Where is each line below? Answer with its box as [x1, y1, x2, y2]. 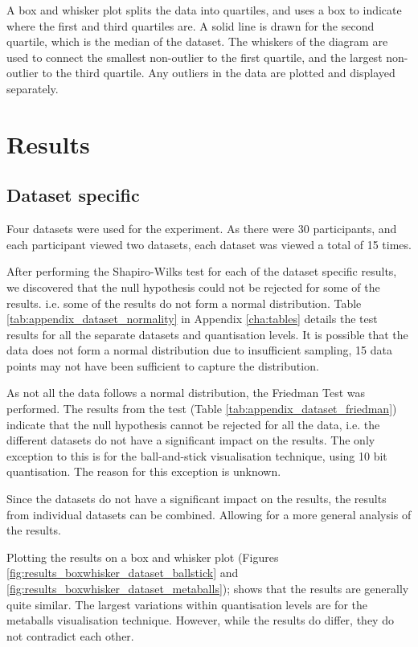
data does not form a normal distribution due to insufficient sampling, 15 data [6, 342, 392, 358]
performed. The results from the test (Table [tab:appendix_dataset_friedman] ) [6, 400, 397, 417]
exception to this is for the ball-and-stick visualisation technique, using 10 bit [6, 447, 387, 464]
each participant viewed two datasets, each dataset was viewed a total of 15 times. [6, 235, 412, 252]
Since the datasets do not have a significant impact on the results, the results [6, 490, 387, 507]
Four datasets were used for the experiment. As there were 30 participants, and [6, 220, 397, 237]
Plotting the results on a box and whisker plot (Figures [6, 548, 279, 565]
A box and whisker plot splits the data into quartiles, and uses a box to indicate [6, 2, 402, 18]
